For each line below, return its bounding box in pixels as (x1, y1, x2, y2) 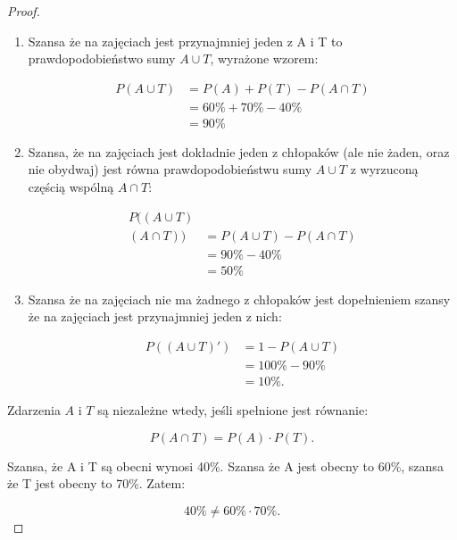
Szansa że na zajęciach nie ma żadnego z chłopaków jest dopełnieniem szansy (28, 289, 451, 308)
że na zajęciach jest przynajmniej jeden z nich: (28, 307, 282, 326)
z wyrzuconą (350, 160, 419, 179)
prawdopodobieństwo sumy (28, 49, 176, 68)
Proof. (7, 2, 40, 20)
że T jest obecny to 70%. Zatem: (7, 474, 186, 493)
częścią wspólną (28, 178, 114, 196)
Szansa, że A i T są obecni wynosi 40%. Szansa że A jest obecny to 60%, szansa (7, 456, 444, 475)
